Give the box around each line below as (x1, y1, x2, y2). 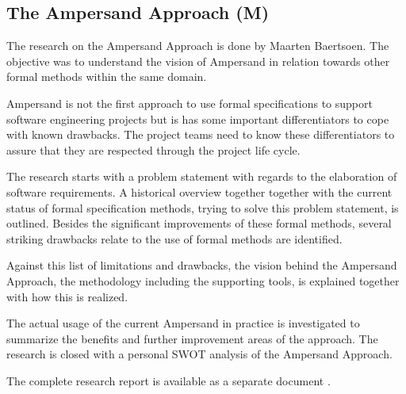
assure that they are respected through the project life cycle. (6, 141, 301, 158)
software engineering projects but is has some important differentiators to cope (6, 110, 389, 127)
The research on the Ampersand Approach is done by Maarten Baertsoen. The (6, 37, 389, 54)
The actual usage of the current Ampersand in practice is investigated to (6, 315, 360, 331)
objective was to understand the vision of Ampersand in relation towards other (6, 52, 390, 69)
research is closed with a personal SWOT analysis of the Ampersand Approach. (6, 346, 393, 362)
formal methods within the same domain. (6, 68, 207, 85)
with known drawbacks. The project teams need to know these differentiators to (6, 126, 395, 143)
